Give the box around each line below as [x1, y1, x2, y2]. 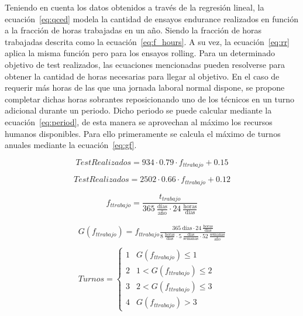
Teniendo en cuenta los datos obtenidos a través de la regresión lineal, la [5, 1, 264, 13]
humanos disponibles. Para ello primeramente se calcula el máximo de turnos [5, 127, 281, 139]
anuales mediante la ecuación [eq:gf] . [5, 139, 137, 151]
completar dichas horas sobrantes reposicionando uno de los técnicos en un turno [5, 92, 295, 105]
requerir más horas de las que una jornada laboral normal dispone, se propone [5, 81, 285, 94]
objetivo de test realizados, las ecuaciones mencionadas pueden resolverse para [5, 58, 285, 70]
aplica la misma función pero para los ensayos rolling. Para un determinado [5, 47, 275, 59]
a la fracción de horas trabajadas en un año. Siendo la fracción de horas [5, 24, 262, 36]
